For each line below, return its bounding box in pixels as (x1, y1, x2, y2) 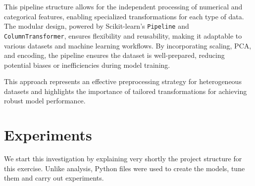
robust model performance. (4, 95, 86, 106)
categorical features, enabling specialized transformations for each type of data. (4, 11, 244, 21)
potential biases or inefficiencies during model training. (4, 59, 170, 70)
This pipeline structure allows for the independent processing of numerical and (4, 1, 243, 11)
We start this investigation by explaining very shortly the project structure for (4, 153, 242, 164)
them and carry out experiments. (4, 173, 104, 183)
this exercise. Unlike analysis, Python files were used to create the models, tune (4, 163, 245, 173)
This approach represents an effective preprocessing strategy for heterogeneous (4, 76, 242, 87)
